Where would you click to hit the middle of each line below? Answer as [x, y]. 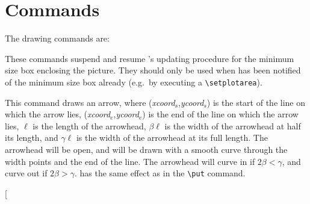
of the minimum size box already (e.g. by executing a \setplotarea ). [134, 82]
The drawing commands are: [57, 38]
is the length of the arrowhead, [89, 125]
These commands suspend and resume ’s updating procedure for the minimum [150, 58]
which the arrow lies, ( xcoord [58, 114]
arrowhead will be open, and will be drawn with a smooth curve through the [146, 149]
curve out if [26, 173]
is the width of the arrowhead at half [233, 125]
